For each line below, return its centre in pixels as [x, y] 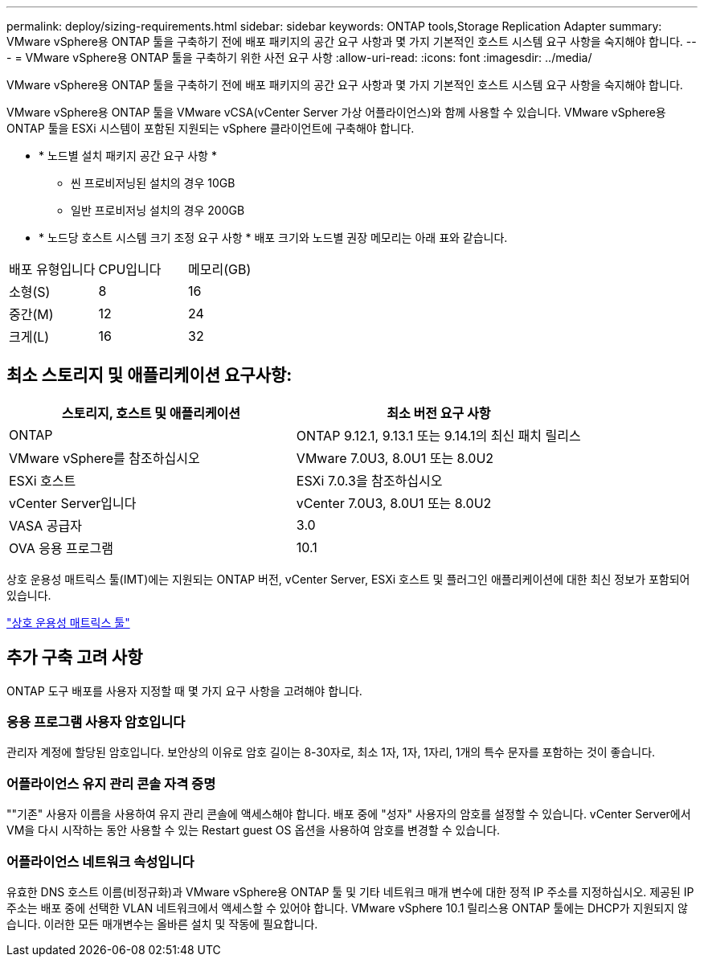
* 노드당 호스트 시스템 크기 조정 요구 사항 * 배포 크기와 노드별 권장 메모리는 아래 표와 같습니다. [273, 238]
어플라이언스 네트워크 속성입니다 [100, 861]
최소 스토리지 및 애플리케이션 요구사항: [149, 375]
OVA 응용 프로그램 [61, 548]
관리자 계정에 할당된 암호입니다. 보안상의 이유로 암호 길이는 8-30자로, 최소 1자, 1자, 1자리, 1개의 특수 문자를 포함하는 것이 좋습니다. [331, 752]
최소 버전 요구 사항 [439, 413]
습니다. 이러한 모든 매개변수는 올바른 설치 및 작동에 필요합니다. [162, 924]
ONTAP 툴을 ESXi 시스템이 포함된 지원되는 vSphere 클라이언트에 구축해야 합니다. [211, 128]
